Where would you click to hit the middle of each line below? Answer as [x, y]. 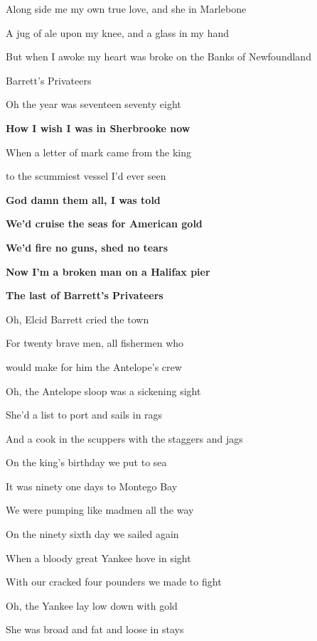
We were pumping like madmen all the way [100, 510]
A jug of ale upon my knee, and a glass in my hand [117, 32]
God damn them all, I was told [83, 199]
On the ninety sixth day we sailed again [92, 534]
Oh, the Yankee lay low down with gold [92, 605]
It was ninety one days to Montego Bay [92, 486]
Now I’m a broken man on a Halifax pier [108, 271]
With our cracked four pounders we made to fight [114, 582]
